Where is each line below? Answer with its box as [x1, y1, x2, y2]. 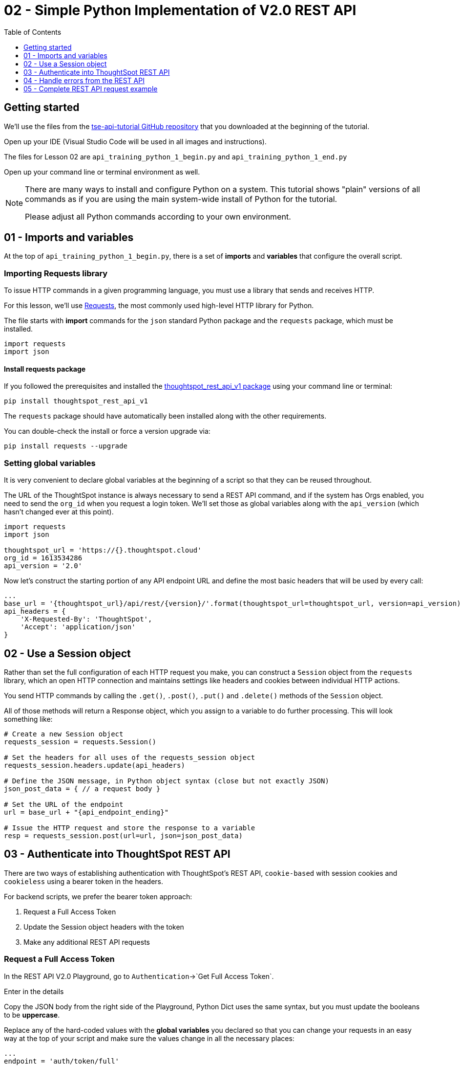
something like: [4, 715, 53, 723]
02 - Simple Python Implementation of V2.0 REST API [4, 2, 356, 19]
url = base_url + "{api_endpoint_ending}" [4, 808, 169, 816]
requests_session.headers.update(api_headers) [4, 761, 185, 769]
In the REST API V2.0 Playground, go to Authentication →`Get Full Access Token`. [4, 972, 274, 980]
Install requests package [4, 364, 86, 373]
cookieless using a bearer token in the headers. [4, 877, 164, 886]
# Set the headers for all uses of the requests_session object [4, 754, 255, 761]
